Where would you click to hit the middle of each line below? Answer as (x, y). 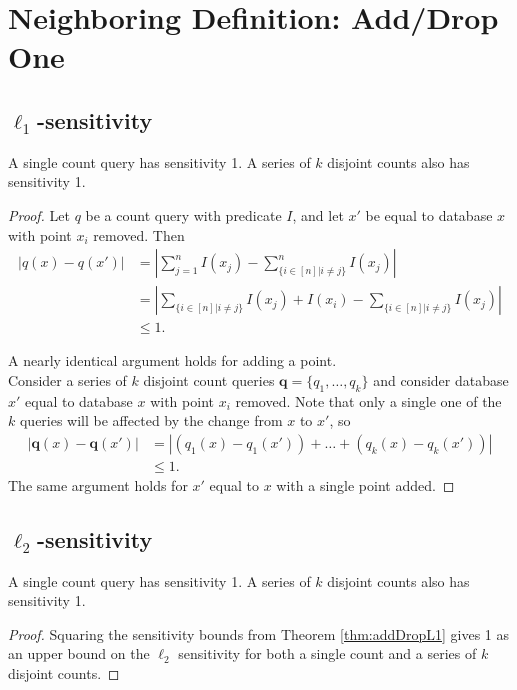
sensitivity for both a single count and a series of (327, 653)
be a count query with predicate (183, 214)
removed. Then (139, 234)
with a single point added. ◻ (365, 484)
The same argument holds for (98, 484)
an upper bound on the (79, 653)
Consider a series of (67, 379)
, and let (318, 214)
